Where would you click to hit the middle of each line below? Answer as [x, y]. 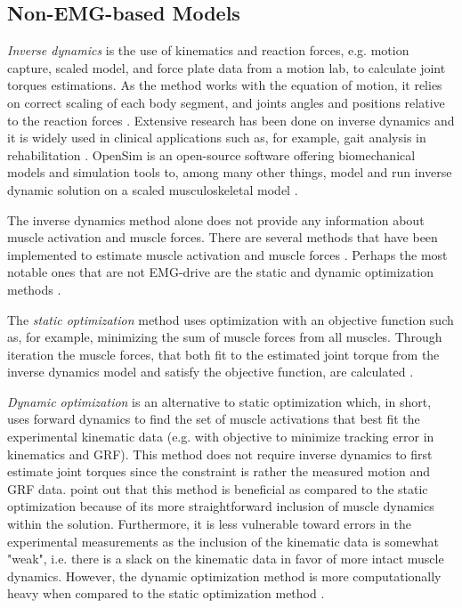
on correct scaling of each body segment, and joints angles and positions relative [226, 102]
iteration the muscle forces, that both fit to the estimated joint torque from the [223, 354]
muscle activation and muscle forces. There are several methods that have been [223, 237]
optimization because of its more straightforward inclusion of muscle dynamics [221, 506]
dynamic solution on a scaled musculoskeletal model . [153, 189]
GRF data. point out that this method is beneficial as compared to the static [218, 488]
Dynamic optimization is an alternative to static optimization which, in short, [219, 401]
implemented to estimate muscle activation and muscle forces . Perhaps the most [227, 254]
